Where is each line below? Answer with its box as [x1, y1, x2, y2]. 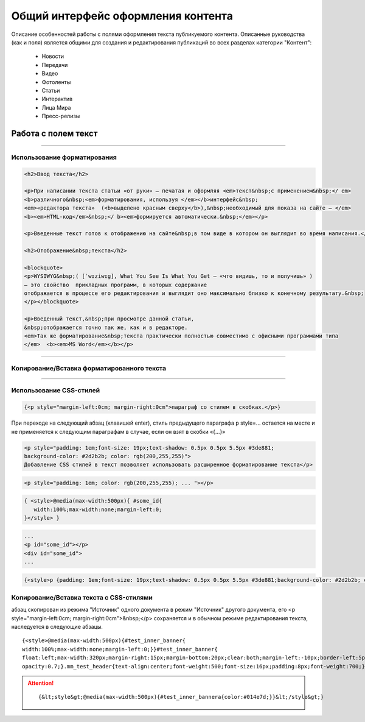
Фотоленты [41, 78, 71, 85]
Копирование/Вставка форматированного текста [11, 364, 167, 372]
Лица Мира [41, 104, 71, 111]
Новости [41, 52, 64, 60]
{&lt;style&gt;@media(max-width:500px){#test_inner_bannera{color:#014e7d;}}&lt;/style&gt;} [38, 693, 324, 701]
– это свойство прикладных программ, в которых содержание [24, 281, 207, 288]
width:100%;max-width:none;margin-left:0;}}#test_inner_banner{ [22, 646, 218, 653]
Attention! [27, 679, 54, 687]
